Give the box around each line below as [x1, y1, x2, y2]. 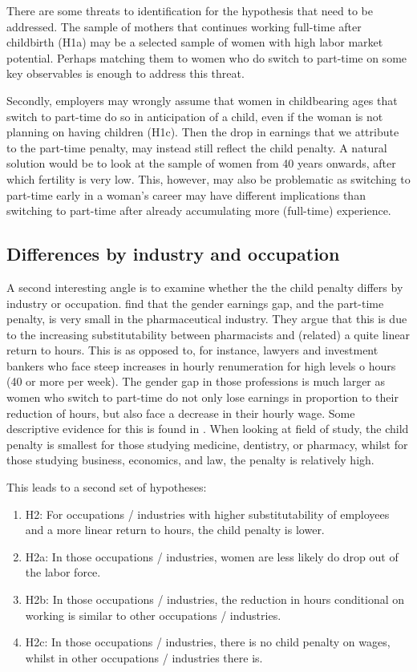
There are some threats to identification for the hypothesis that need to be [6, 2, 374, 18]
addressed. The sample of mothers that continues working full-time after [6, 18, 362, 34]
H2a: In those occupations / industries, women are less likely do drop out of [25, 548, 399, 565]
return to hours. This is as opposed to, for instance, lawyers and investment [6, 342, 379, 358]
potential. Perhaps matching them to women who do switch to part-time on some [6, 49, 407, 66]
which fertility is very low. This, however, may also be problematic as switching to [6, 170, 411, 187]
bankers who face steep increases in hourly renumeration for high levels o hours [6, 357, 396, 374]
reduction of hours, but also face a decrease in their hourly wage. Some [6, 404, 355, 421]
